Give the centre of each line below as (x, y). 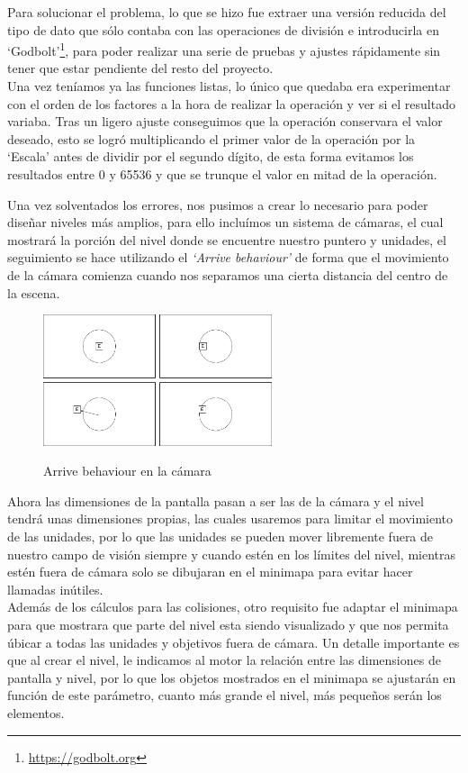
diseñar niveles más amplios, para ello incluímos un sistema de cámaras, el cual (225, 222)
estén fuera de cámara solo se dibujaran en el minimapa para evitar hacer (210, 572)
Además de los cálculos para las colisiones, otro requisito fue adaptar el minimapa (233, 607)
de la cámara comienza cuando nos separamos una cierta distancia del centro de (228, 274)
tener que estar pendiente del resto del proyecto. (140, 68)
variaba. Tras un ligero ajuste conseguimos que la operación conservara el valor (225, 121)
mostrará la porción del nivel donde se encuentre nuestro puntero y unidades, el (227, 239)
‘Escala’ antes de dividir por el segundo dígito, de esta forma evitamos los (211, 156)
